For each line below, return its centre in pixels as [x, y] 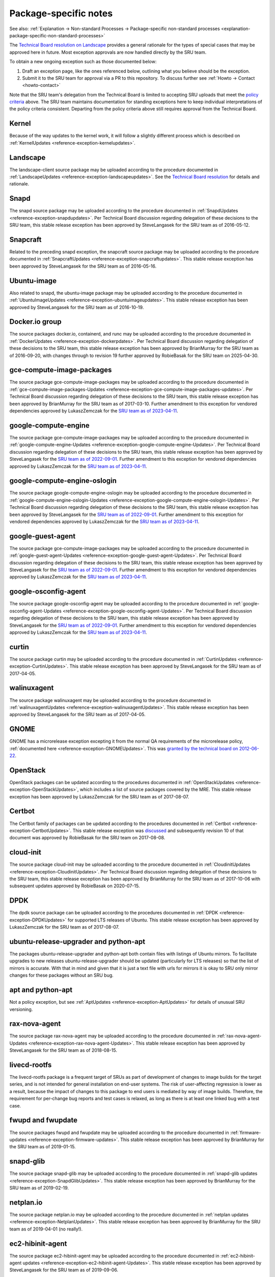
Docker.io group [35, 322]
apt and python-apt [41, 990]
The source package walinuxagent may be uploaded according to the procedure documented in [110, 700]
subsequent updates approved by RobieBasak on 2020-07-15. [75, 886]
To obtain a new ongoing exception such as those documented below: [83, 62]
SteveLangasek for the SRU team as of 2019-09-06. [64, 1270]
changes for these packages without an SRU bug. [62, 975]
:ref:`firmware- [245, 1132]
